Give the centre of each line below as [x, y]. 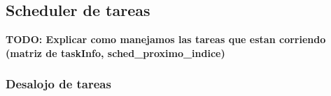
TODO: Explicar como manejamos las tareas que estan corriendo [166, 39]
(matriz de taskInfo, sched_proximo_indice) [115, 53]
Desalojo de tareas [58, 84]
